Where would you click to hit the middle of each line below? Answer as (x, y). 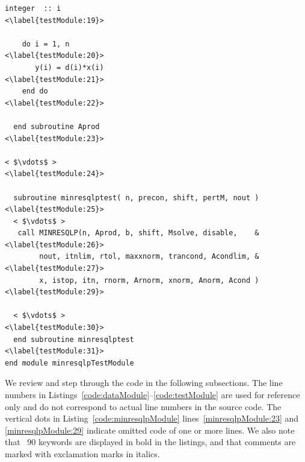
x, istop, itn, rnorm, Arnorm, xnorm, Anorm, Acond (145, 280)
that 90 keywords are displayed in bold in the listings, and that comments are (150, 442)
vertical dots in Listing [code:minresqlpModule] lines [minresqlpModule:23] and (152, 418)
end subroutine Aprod (57, 126)
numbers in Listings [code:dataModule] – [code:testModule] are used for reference (152, 394)
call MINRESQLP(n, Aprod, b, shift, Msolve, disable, (128, 233)
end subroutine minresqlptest (74, 339)
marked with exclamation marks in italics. (82, 453)
